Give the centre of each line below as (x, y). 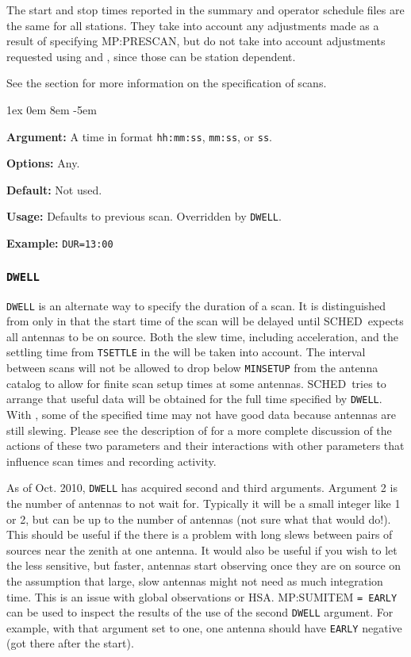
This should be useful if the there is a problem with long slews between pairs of (200, 534)
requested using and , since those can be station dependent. (151, 56)
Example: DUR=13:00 (60, 243)
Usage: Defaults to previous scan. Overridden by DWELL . (144, 216)
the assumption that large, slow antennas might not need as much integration (195, 580)
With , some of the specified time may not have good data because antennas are (202, 414)
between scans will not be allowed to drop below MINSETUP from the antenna (192, 367)
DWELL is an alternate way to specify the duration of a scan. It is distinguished (196, 305)
